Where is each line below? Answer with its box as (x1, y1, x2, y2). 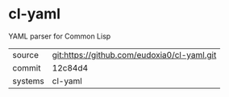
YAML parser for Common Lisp (8, 31, 111, 41)
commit (12, 62, 41, 73)
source (12, 49, 39, 60)
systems (12, 75, 44, 87)
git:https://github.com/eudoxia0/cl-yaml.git (52, 49, 217, 60)
